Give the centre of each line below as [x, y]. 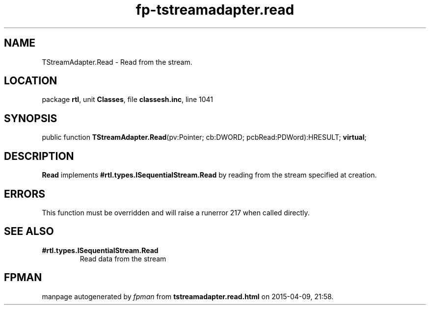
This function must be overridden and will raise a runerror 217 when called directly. [176, 212]
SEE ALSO [29, 232]
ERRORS [25, 194]
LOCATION [31, 81]
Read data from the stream [123, 258]
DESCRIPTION [39, 156]
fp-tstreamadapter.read [215, 10]
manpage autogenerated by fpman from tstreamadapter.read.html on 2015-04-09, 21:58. [188, 296]
